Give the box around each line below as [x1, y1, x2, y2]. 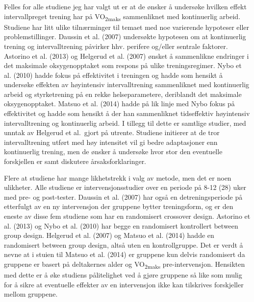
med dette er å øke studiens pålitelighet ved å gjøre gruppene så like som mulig [4, 270, 242, 280]
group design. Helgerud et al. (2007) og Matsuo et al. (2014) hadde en [4, 230, 214, 240]
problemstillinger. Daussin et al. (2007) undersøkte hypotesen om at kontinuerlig [4, 31, 246, 42]
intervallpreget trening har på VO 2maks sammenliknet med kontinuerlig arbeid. [4, 11, 241, 23]
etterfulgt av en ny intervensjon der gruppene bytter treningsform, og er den [4, 201, 233, 211]
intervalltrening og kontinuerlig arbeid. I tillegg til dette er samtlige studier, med [4, 117, 246, 128]
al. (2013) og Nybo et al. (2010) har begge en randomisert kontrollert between [4, 220, 238, 231]
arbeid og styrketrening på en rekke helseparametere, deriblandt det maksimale [4, 89, 242, 99]
